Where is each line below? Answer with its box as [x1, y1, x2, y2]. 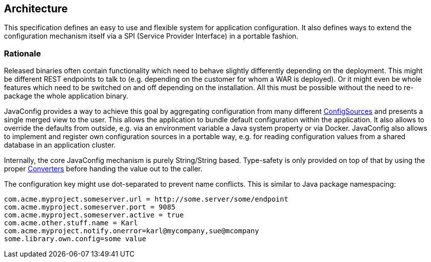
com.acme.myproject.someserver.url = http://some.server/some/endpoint [4, 195, 289, 204]
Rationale [4, 48, 41, 58]
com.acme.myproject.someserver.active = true [4, 211, 184, 219]
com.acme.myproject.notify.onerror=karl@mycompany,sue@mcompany [4, 227, 259, 235]
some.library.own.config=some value [4, 235, 146, 243]
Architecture [4, 2, 68, 15]
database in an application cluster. [4, 141, 116, 150]
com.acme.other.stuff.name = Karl [4, 219, 138, 227]
